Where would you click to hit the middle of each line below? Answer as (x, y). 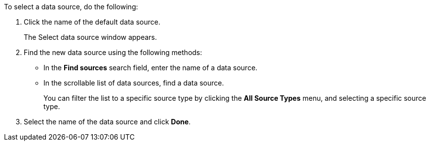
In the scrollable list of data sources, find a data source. (134, 83)
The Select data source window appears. (90, 37)
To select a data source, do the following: (71, 7)
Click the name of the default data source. (92, 22)
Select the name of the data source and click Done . (107, 122)
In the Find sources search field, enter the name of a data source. (151, 68)
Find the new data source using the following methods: (113, 52)
